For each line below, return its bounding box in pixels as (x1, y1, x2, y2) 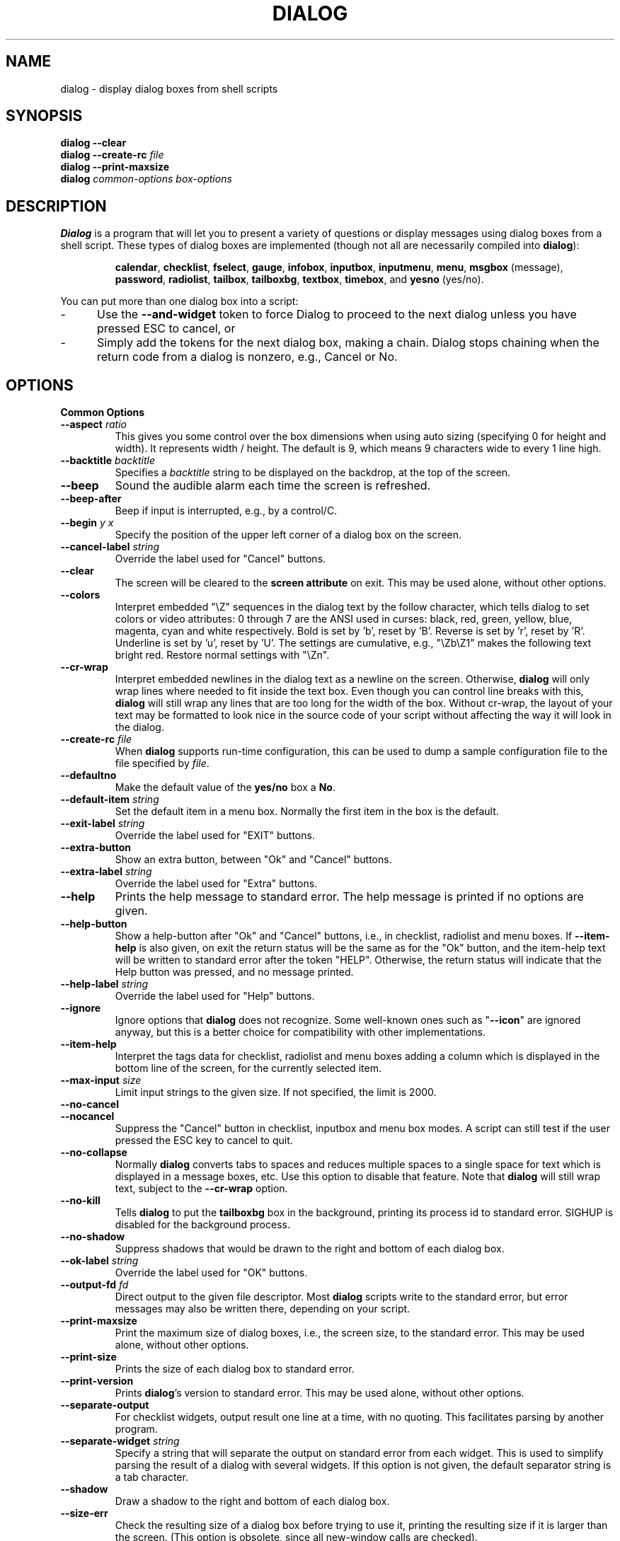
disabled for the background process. (115, 1218, 290, 1231)
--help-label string (60, 978, 149, 991)
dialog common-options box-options (60, 173, 232, 185)
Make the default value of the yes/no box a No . (115, 781, 335, 794)
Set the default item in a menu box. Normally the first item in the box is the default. (115, 805, 499, 818)
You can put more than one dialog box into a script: (60, 295, 299, 308)
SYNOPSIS (6, 107, 83, 125)
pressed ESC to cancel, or (96, 321, 236, 336)
